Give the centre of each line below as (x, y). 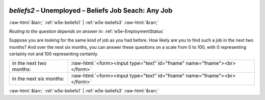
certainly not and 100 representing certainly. (54, 54)
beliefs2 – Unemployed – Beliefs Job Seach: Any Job (91, 10)
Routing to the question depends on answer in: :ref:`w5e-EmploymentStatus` (87, 31)
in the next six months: (38, 79)
